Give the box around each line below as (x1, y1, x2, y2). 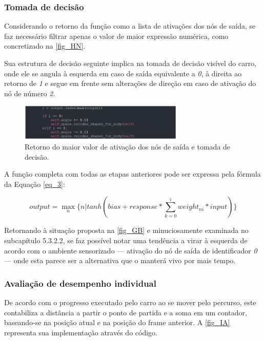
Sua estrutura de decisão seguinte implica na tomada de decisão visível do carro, (4, 58, 257, 68)
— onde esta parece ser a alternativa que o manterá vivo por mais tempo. (4, 255, 236, 266)
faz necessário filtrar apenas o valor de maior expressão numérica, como (4, 30, 229, 41)
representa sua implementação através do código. (4, 327, 157, 337)
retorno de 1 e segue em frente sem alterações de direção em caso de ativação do (4, 78, 256, 89)
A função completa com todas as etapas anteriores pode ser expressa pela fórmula (4, 168, 261, 179)
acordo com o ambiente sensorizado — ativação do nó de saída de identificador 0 (4, 245, 257, 255)
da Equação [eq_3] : (4, 178, 65, 189)
